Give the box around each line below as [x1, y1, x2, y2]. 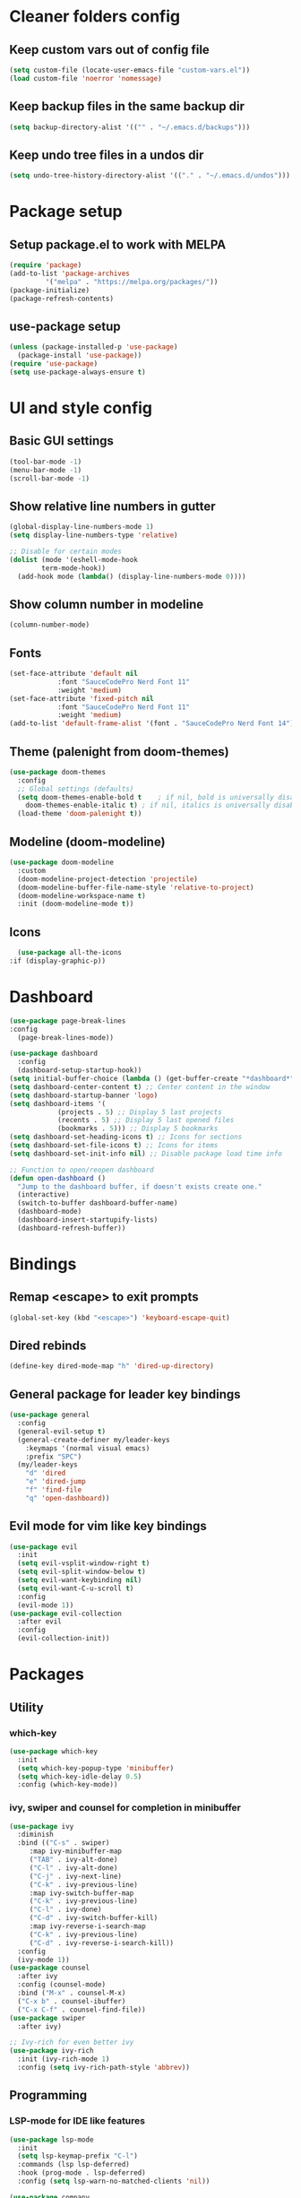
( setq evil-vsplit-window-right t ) [17, 1559, 150, 1568]
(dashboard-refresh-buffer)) [17, 1224, 126, 1233]
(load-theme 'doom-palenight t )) [17, 809, 142, 818]
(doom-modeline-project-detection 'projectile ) [17, 874, 199, 884]
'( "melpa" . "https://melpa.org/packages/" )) [45, 277, 219, 286]
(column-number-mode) [9, 620, 90, 629]
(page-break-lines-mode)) [17, 1033, 115, 1042]
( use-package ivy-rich [9, 2047, 94, 2055]
